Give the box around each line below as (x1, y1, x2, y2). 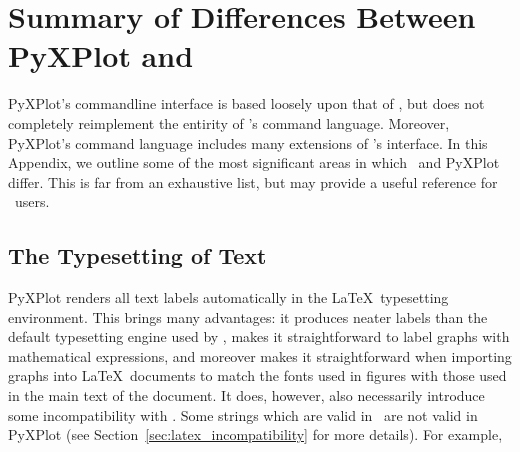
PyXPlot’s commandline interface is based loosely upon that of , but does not (8, 93, 485, 114)
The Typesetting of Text (8, 240, 267, 271)
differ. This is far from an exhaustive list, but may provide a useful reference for (8, 171, 498, 192)
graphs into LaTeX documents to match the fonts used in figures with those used (8, 365, 507, 386)
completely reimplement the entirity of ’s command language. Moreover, (8, 112, 450, 133)
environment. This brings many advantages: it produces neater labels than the (8, 306, 488, 327)
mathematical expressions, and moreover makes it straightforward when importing (8, 345, 512, 366)
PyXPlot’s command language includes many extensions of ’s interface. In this (8, 132, 488, 153)
